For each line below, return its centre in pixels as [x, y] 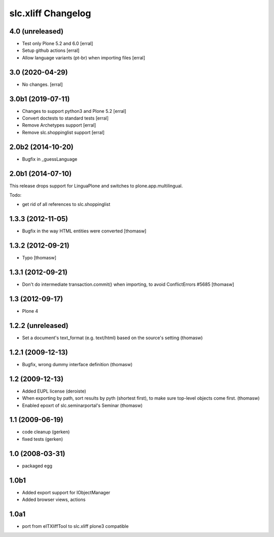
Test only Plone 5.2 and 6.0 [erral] [58, 44]
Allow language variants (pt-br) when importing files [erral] [84, 57]
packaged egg [37, 466]
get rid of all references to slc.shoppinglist [66, 204]
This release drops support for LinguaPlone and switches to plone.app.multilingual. [96, 186]
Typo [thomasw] [39, 258]
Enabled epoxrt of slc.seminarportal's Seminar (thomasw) [82, 405]
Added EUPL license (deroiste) [54, 391]
